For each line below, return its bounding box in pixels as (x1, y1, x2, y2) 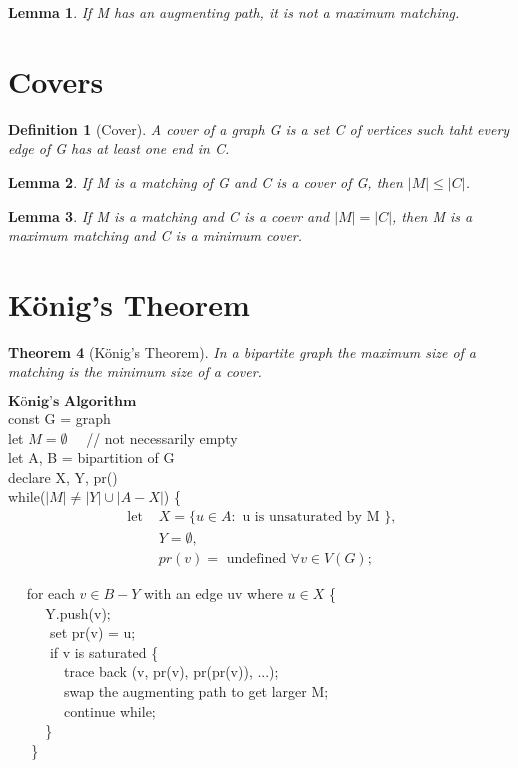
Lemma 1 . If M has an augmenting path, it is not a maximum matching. (8, 2, 460, 22)
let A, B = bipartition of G (8, 447, 175, 468)
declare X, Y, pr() (8, 466, 118, 487)
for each (26, 583, 75, 604)
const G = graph (8, 408, 111, 428)
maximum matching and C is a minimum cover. (8, 225, 303, 246)
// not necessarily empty (86, 427, 238, 448)
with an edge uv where (144, 583, 283, 604)
